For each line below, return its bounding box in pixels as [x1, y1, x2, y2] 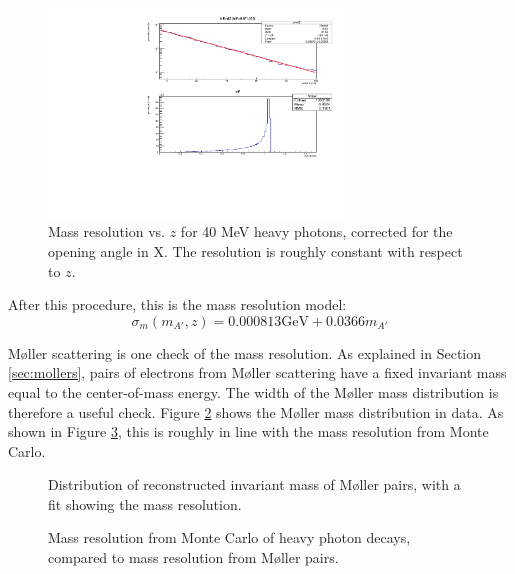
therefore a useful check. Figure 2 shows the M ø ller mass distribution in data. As [8, 401, 504, 422]
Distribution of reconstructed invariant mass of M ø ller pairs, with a [48, 474, 461, 495]
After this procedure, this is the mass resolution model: [8, 294, 347, 315]
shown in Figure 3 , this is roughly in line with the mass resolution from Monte [8, 421, 489, 442]
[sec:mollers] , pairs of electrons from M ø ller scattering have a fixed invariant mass [8, 362, 507, 383]
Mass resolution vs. [48, 221, 166, 242]
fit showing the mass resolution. [48, 493, 242, 514]
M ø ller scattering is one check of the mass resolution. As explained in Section [8, 342, 482, 363]
